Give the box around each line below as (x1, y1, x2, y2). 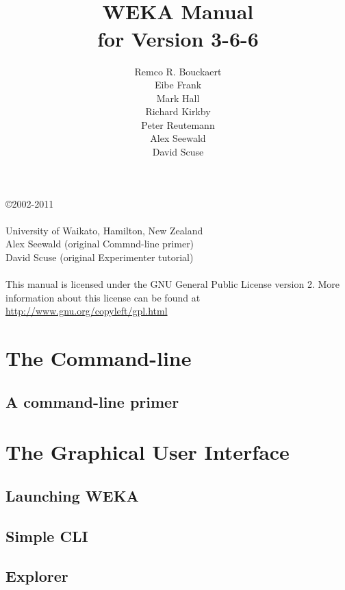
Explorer (5, 565, 68, 587)
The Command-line (5, 344, 192, 372)
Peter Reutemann (141, 117, 215, 132)
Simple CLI (5, 525, 88, 546)
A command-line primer (5, 391, 179, 412)
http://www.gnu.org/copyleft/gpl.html (5, 304, 168, 318)
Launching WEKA (5, 484, 139, 506)
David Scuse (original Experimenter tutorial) (5, 250, 194, 265)
